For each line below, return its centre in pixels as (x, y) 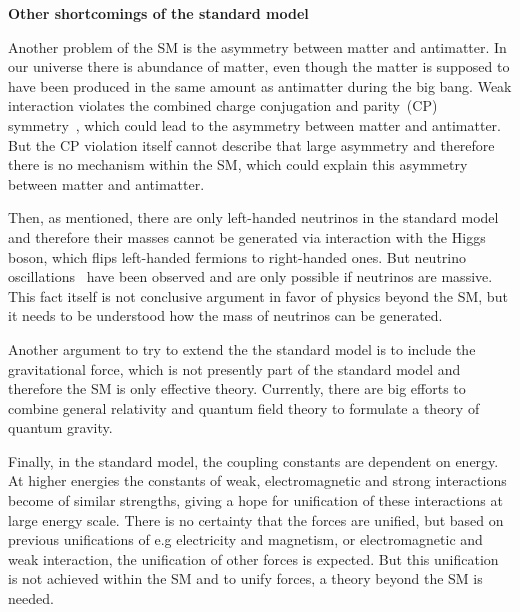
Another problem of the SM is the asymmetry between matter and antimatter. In (257, 46)
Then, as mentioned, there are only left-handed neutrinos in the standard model (253, 217)
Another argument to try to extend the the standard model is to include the (242, 348)
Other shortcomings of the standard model (158, 13)
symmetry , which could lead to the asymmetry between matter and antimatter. (255, 124)
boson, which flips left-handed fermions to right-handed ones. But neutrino (237, 256)
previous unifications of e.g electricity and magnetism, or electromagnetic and (245, 539)
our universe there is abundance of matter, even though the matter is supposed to (259, 66)
